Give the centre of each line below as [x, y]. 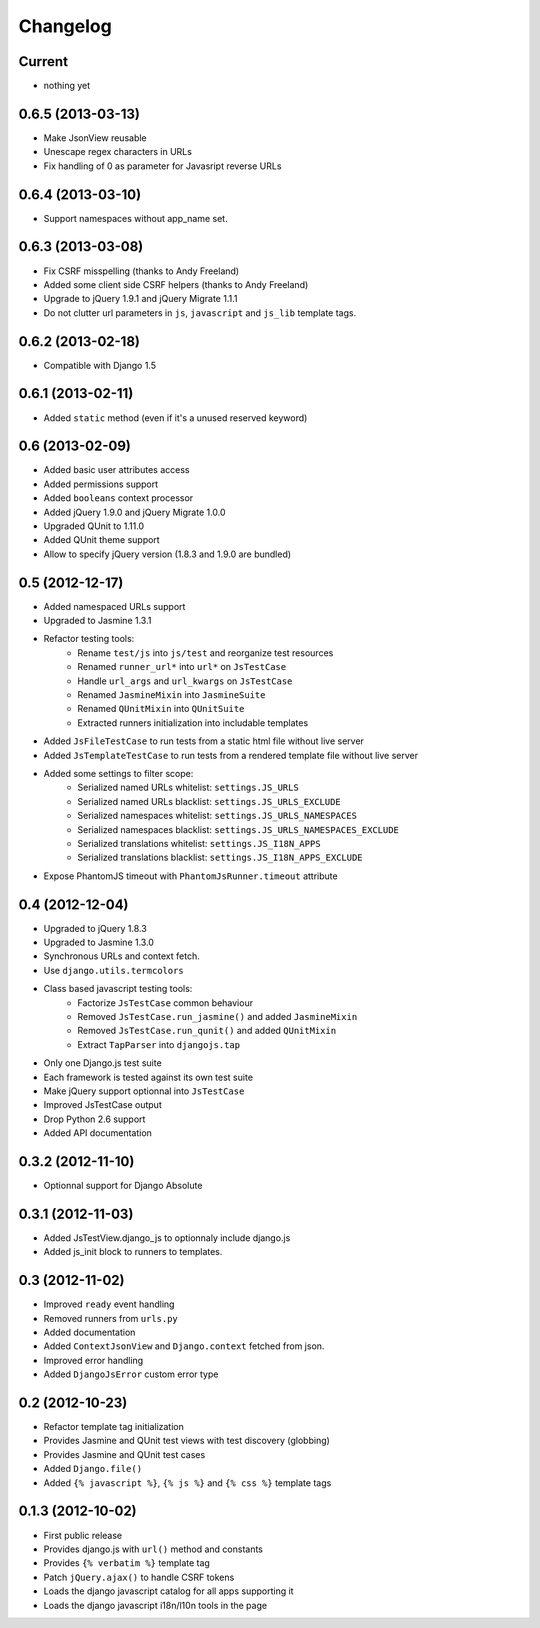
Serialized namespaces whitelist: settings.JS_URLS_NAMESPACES [217, 816]
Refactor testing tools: [89, 639]
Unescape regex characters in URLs [117, 152]
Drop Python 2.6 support [94, 1119]
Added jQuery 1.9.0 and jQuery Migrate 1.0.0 [134, 512]
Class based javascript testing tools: [118, 989]
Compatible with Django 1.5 [100, 365]
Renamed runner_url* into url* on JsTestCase [182, 667]
